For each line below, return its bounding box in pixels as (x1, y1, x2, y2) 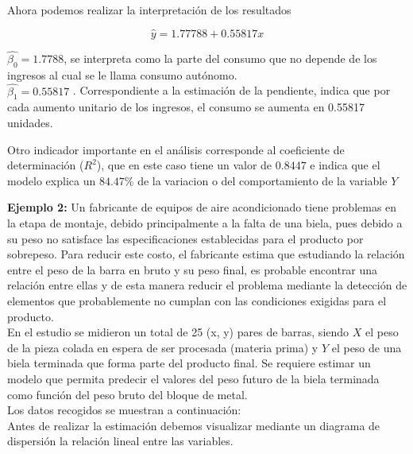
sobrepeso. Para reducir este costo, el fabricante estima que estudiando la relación (7, 246, 405, 262)
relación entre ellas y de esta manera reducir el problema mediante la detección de (7, 277, 407, 293)
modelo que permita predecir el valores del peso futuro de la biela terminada (7, 370, 380, 386)
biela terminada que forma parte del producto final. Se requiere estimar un (7, 355, 371, 371)
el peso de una (331, 339, 402, 355)
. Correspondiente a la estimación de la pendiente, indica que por (72, 82, 391, 99)
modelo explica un (7, 172, 96, 188)
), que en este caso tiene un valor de (96, 157, 272, 173)
